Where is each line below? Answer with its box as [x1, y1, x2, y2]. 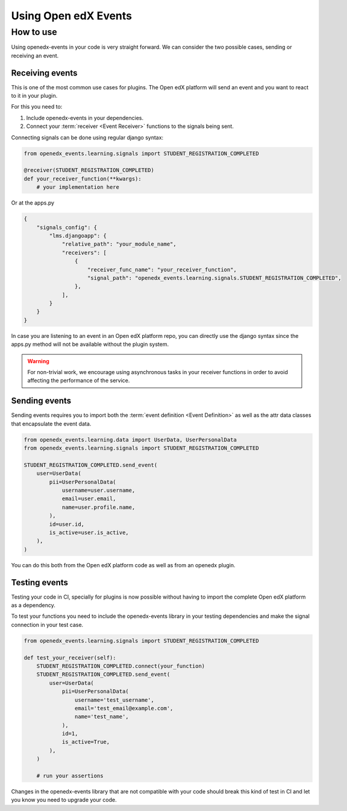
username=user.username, [61, 487, 136, 494]
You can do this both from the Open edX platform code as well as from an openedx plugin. [11, 561, 236, 568]
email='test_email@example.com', [74, 705, 173, 711]
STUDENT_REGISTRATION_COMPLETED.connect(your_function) [36, 663, 205, 669]
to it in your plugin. [11, 92, 58, 100]
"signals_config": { [36, 224, 98, 231]
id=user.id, [49, 521, 84, 527]
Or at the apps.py [11, 199, 54, 206]
